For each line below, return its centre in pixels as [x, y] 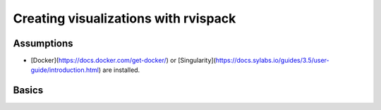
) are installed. [119, 70]
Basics [28, 91]
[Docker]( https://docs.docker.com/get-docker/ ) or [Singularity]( [123, 61]
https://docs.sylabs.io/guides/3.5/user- [272, 61]
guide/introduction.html [65, 70]
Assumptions [43, 43]
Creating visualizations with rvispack [125, 18]
